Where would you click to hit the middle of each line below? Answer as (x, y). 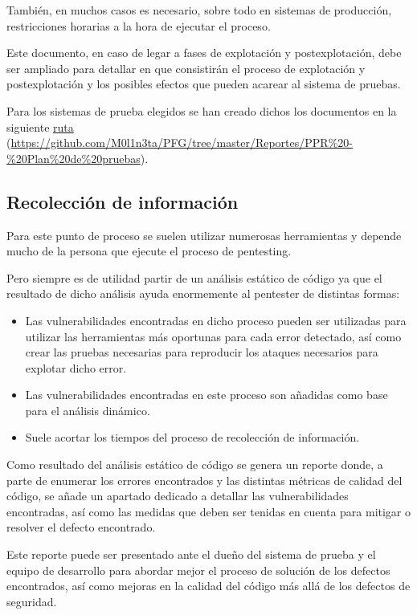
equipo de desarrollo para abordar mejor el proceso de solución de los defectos (198, 570)
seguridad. (32, 601)
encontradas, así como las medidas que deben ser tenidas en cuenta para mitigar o (209, 511)
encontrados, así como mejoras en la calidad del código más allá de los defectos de (208, 586)
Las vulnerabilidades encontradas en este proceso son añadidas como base (206, 395)
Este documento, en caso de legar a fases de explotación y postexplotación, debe (204, 53)
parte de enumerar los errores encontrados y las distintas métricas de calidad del (204, 480)
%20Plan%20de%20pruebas (74, 158)
